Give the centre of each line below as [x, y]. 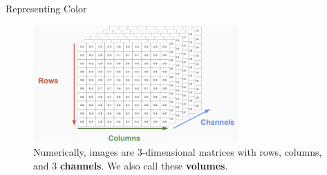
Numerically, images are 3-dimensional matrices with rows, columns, [178, 152]
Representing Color [46, 8]
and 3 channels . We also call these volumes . [131, 165]
